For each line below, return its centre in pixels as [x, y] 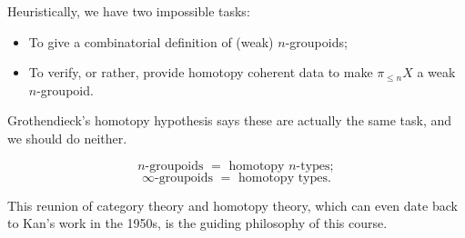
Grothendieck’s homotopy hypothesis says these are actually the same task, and [230, 120]
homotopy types [283, 178]
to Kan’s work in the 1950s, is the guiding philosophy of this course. [197, 223]
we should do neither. [67, 138]
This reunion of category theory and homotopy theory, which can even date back [232, 205]
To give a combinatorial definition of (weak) [151, 41]
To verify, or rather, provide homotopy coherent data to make [201, 72]
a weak [436, 72]
